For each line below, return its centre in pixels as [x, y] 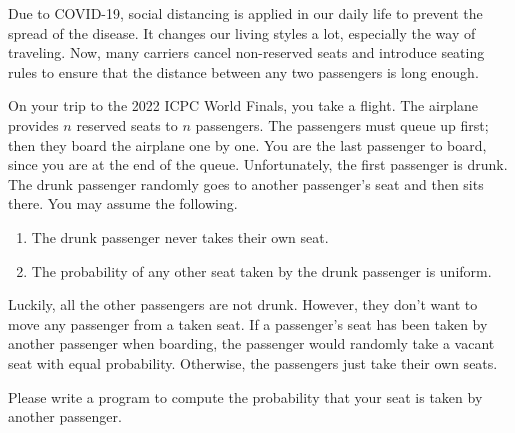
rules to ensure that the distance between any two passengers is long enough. [243, 71]
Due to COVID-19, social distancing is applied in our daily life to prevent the [245, 13]
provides [33, 124]
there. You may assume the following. [123, 203]
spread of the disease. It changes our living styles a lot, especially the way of [242, 32]
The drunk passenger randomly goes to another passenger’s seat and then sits [246, 183]
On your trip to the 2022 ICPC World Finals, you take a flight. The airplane [243, 105]
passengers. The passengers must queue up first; [342, 124]
